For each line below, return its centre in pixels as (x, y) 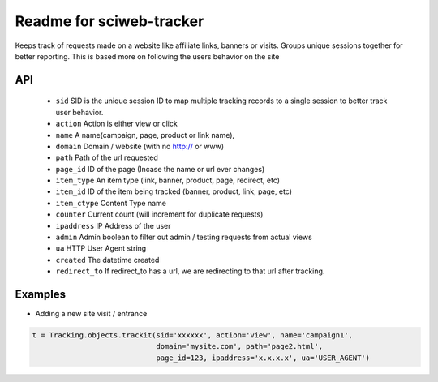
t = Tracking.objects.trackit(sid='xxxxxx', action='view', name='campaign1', (192, 335)
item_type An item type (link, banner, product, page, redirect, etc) (167, 180)
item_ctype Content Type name (111, 203)
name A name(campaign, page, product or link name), (145, 135)
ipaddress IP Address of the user (113, 225)
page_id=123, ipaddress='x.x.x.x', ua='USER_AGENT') (263, 358)
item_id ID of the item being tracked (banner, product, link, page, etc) (174, 191)
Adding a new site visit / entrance (91, 314)
